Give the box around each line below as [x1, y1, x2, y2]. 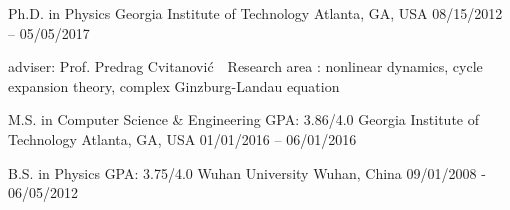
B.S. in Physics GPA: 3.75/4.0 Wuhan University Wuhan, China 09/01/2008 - [8, 162, 486, 183]
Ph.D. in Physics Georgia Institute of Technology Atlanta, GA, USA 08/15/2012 [8, 3, 503, 23]
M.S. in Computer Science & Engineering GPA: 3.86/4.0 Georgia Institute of [8, 109, 480, 130]
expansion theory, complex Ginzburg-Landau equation [8, 75, 340, 96]
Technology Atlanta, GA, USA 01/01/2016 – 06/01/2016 [8, 128, 357, 149]
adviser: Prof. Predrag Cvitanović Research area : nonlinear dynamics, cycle [8, 56, 483, 77]
